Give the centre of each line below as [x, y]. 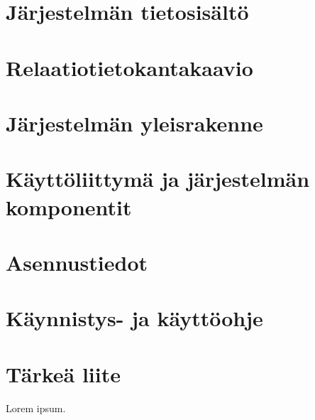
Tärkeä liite [63, 373]
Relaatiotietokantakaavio [129, 67]
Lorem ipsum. [36, 408]
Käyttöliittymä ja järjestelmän [158, 179]
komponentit [69, 206]
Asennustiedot [77, 262]
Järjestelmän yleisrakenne [134, 123]
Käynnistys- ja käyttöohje [134, 318]
